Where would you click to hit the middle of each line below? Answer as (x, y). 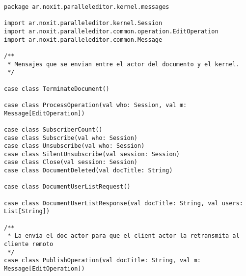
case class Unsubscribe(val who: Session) (74, 146)
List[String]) (27, 211)
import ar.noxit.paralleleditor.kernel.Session (83, 23)
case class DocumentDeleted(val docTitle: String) (88, 171)
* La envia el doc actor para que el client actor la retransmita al (123, 236)
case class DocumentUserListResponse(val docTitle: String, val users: (123, 203)
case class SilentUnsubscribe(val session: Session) (92, 154)
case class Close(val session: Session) (71, 162)
